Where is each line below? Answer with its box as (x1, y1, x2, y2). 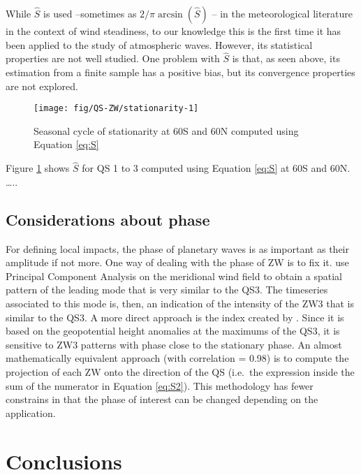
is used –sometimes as (43, 6, 137, 20)
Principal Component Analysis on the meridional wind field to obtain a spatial (6, 268, 343, 283)
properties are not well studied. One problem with (6, 51, 220, 66)
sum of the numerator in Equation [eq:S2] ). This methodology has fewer (6, 378, 314, 393)
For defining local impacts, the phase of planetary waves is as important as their (6, 241, 349, 256)
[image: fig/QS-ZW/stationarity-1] (34, 103, 199, 114)
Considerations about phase (6, 208, 210, 230)
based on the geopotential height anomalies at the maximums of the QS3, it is (6, 323, 340, 338)
